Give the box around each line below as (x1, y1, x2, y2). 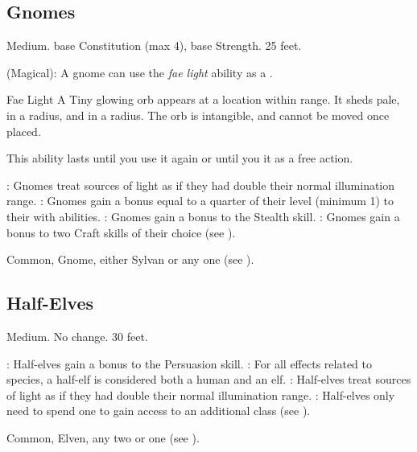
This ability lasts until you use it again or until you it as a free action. (6, 150, 353, 166)
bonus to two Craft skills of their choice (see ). (6, 224, 236, 240)
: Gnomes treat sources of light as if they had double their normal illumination (6, 176, 395, 193)
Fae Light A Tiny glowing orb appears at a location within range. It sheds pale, (6, 91, 400, 108)
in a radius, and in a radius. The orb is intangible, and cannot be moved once (6, 106, 390, 123)
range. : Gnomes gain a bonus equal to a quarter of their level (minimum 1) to (6, 192, 394, 209)
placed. (6, 122, 41, 139)
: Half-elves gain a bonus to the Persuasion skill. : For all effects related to (6, 355, 372, 372)
